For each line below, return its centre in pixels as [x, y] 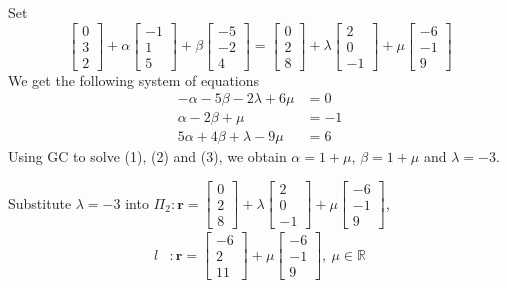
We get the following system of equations [134, 79]
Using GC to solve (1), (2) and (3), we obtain [147, 156]
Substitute [40, 202]
